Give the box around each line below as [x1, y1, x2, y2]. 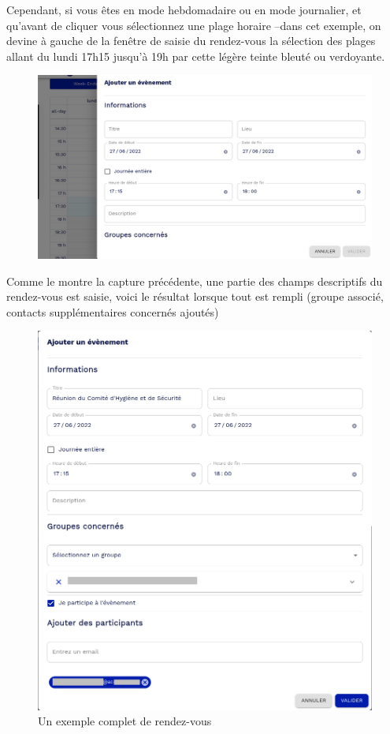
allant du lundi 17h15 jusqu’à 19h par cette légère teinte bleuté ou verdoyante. [6, 47, 385, 64]
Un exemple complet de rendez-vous [38, 713, 212, 729]
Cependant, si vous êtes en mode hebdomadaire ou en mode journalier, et [6, 2, 362, 17]
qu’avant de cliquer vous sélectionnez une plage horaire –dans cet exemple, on [6, 17, 381, 33]
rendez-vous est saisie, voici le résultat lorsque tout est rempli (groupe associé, [6, 288, 384, 305]
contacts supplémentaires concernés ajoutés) [6, 303, 219, 320]
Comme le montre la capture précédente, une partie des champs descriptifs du [6, 272, 383, 289]
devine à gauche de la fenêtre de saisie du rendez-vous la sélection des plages [6, 32, 376, 49]
